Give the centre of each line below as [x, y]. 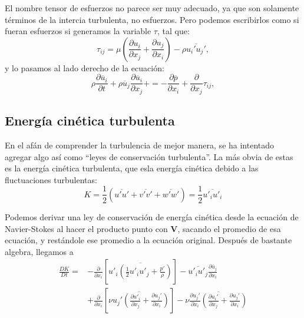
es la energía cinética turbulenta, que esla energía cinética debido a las [132, 168]
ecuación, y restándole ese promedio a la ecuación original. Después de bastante [148, 240]
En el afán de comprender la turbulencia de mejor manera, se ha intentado [140, 145]
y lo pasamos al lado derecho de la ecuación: [85, 67]
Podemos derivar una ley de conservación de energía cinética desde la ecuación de [152, 216]
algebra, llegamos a [39, 251]
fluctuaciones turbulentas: [51, 179]
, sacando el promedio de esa [229, 228]
